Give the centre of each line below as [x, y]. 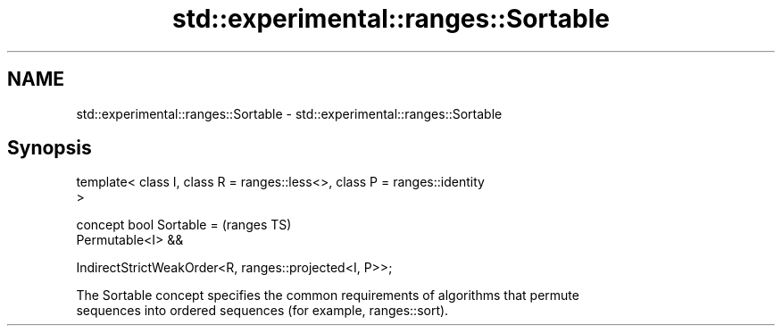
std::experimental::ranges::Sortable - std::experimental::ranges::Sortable [289, 113]
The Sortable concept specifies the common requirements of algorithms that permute [328, 296]
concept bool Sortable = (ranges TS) [184, 225]
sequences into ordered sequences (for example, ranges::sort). [262, 311]
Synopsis [50, 148]
